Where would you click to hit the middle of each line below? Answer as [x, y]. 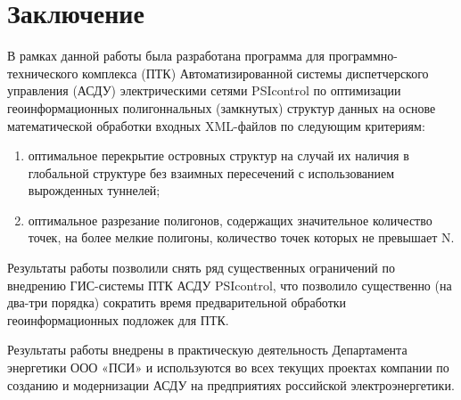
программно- [363, 56]
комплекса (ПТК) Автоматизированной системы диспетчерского [255, 73]
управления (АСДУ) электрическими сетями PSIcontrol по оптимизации [204, 90]
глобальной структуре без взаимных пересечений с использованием [211, 172]
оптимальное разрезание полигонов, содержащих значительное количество [230, 220]
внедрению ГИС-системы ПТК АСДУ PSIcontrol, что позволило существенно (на [230, 285]
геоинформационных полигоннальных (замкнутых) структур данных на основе [222, 107]
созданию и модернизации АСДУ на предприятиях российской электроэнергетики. [231, 384]
